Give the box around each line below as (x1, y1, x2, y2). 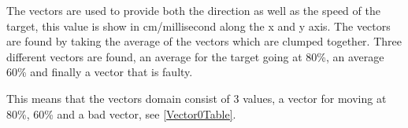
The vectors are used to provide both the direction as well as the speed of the (6, 2, 380, 18)
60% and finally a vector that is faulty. (6, 64, 193, 80)
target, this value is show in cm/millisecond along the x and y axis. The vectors (6, 17, 391, 34)
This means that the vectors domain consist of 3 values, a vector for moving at (6, 90, 387, 106)
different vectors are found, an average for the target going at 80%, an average (6, 48, 384, 64)
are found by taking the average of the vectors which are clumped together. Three (6, 33, 402, 49)
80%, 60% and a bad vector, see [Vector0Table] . (6, 105, 236, 122)
